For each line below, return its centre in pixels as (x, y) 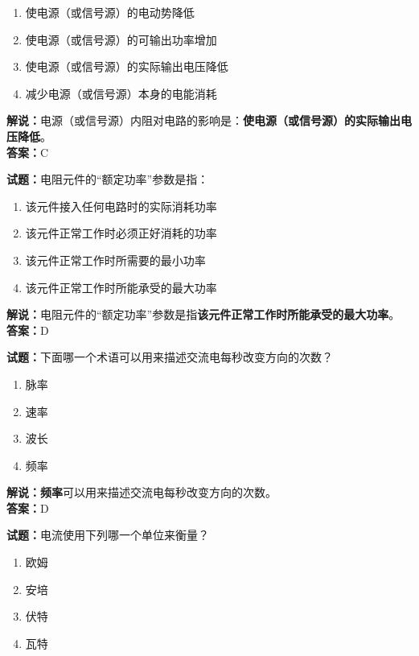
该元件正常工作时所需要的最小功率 (115, 260)
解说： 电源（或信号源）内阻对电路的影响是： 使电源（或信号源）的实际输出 (203, 120)
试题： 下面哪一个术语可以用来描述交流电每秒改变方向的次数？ (170, 357)
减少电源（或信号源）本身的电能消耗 (121, 93)
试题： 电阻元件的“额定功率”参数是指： (108, 179)
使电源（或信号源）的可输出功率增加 (121, 39)
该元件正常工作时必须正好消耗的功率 (121, 233)
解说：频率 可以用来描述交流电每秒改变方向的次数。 (142, 492)
